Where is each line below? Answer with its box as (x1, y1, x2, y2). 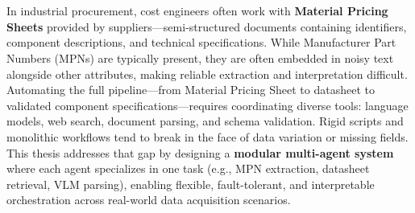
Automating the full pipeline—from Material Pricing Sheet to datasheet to (6, 81, 375, 98)
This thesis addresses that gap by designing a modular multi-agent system (6, 144, 394, 161)
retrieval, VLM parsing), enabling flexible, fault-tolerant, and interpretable (6, 175, 375, 192)
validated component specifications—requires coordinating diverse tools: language (6, 96, 409, 113)
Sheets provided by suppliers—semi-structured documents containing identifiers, (6, 18, 407, 35)
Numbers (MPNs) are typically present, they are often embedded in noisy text (6, 49, 394, 66)
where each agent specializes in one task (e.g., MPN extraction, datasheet (6, 160, 370, 177)
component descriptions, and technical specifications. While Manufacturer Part (6, 34, 396, 51)
